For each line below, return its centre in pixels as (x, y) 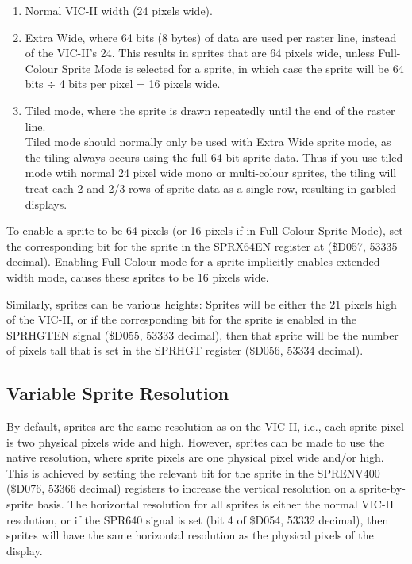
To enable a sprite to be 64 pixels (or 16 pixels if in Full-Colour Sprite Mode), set (205, 230)
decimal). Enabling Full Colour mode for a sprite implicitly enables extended (193, 261)
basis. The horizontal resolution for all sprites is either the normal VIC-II (216, 504)
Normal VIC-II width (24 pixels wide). (119, 10)
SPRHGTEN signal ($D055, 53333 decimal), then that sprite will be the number (202, 334)
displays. (46, 203)
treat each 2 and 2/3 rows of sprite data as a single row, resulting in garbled (211, 188)
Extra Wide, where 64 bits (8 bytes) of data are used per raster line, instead (211, 37)
